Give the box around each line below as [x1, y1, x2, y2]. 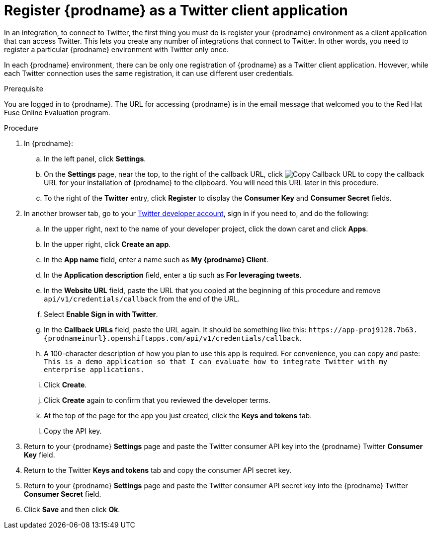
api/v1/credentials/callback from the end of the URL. [44, 294, 240, 303]
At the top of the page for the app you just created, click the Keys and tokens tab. [44, 411, 312, 420]
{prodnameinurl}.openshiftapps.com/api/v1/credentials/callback [44, 334, 300, 342]
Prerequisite [4, 84, 43, 93]
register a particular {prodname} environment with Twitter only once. [4, 45, 229, 54]
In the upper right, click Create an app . [44, 239, 171, 248]
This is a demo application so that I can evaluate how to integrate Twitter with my [44, 357, 388, 366]
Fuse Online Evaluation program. [4, 108, 110, 117]
